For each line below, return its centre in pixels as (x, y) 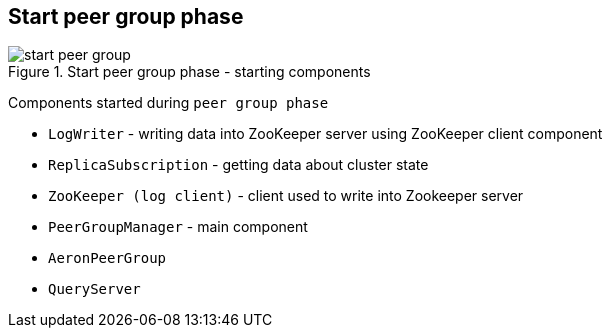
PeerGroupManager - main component (178, 227)
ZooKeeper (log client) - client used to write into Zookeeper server (286, 196)
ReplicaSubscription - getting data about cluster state (238, 165)
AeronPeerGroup (107, 258)
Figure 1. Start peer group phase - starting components (189, 72)
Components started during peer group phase (168, 103)
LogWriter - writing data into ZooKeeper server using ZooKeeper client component (325, 134)
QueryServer (94, 289)
